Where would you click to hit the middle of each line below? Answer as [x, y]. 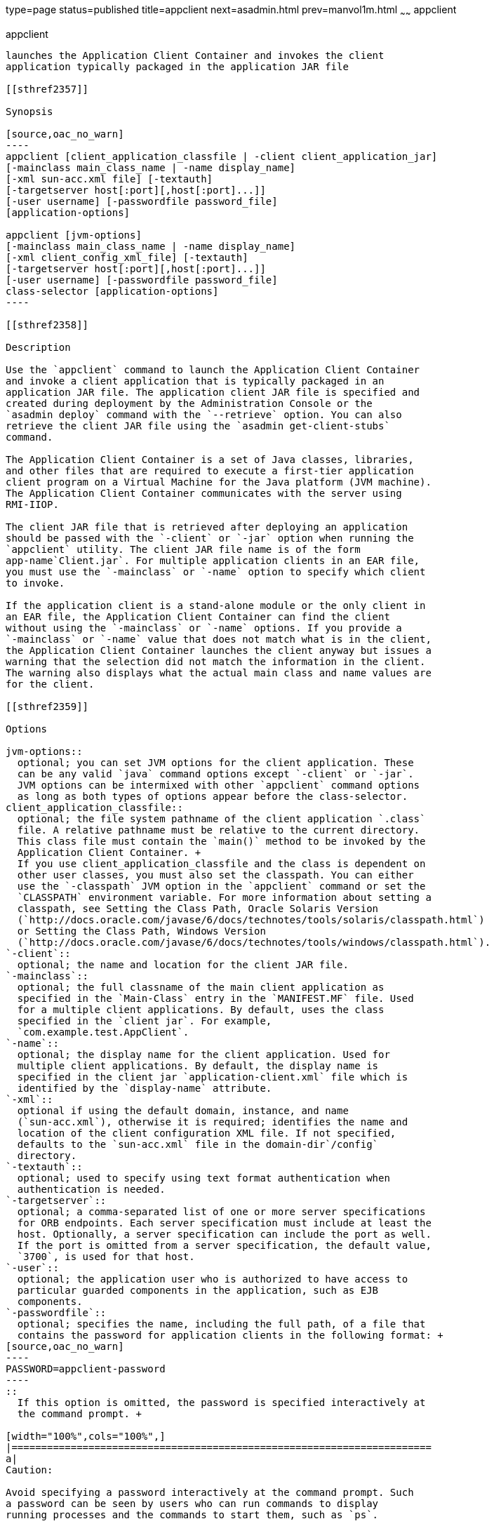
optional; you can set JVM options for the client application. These [215, 762]
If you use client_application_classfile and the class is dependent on [221, 863]
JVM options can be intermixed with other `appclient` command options [219, 785]
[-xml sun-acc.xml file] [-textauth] [109, 179]
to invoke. [35, 583]
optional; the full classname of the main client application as [201, 987]
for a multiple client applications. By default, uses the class [201, 1009]
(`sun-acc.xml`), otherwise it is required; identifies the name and [213, 1122]
